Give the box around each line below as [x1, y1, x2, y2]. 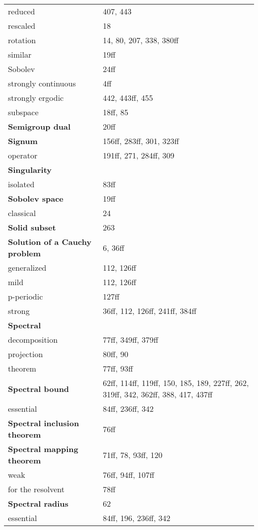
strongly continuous [8, 77, 76, 89]
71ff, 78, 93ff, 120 [103, 449, 163, 460]
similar [8, 49, 32, 60]
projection [8, 348, 43, 360]
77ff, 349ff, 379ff [103, 334, 158, 345]
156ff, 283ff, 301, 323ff [103, 135, 179, 147]
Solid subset [8, 222, 56, 233]
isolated [8, 178, 35, 190]
